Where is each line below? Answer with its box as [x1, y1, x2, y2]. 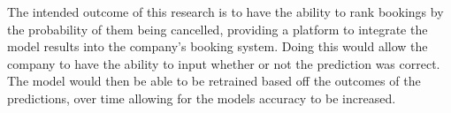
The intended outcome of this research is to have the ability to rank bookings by [7, 3, 444, 20]
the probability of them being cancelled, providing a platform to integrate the [7, 19, 428, 38]
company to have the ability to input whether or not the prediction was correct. [7, 54, 440, 72]
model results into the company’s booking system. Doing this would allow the [7, 37, 428, 56]
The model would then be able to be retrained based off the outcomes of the [7, 72, 421, 90]
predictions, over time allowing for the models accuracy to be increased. [7, 88, 396, 107]
